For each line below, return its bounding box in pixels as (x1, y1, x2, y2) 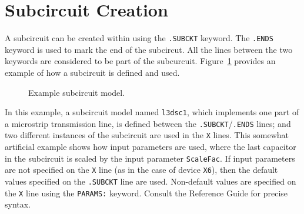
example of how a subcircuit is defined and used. (5, 66, 180, 78)
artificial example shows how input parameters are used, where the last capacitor (5, 141, 296, 153)
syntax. (5, 198, 31, 210)
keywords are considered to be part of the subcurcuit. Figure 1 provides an (5, 55, 276, 67)
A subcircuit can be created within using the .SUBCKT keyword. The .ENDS (5, 32, 273, 44)
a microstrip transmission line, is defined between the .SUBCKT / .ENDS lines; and (5, 117, 291, 129)
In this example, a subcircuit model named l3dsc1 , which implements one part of (5, 106, 299, 118)
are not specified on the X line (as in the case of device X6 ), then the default (5, 163, 278, 176)
